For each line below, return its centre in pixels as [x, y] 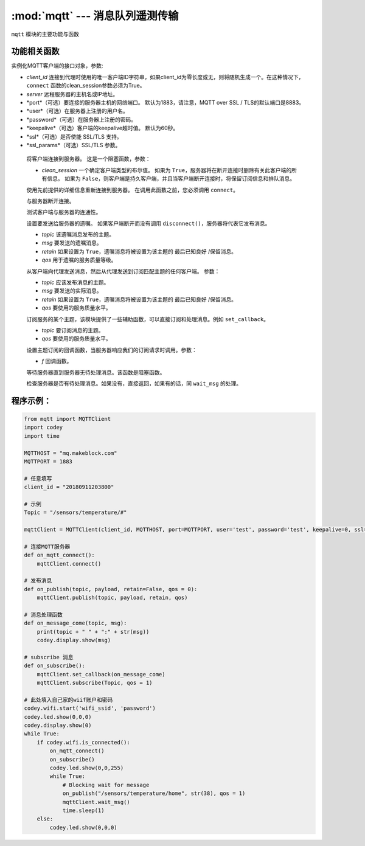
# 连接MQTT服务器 [47, 546]
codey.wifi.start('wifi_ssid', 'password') [90, 708]
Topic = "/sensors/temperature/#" [75, 513]
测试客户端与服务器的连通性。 [64, 212]
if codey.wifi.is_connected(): [83, 742]
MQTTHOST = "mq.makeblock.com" [71, 453]
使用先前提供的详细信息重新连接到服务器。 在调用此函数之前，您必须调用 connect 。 [132, 190]
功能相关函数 [35, 51]
